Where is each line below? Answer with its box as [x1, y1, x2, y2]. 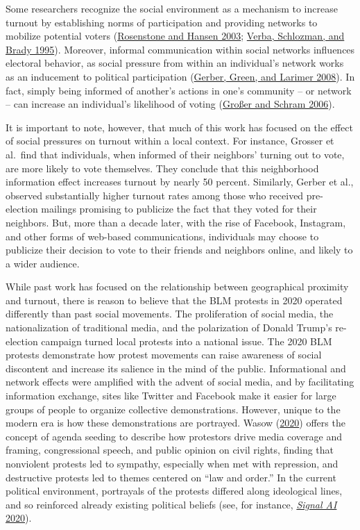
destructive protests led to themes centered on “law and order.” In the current [6, 470, 336, 484]
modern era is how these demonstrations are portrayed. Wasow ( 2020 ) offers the [6, 415, 345, 430]
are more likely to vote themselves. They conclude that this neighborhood [6, 160, 319, 175]
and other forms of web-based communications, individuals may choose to [6, 229, 319, 243]
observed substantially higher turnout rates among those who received [6, 188, 304, 202]
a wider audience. [6, 256, 80, 270]
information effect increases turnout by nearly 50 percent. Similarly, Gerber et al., [6, 174, 354, 189]
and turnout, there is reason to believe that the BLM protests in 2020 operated [6, 292, 343, 307]
